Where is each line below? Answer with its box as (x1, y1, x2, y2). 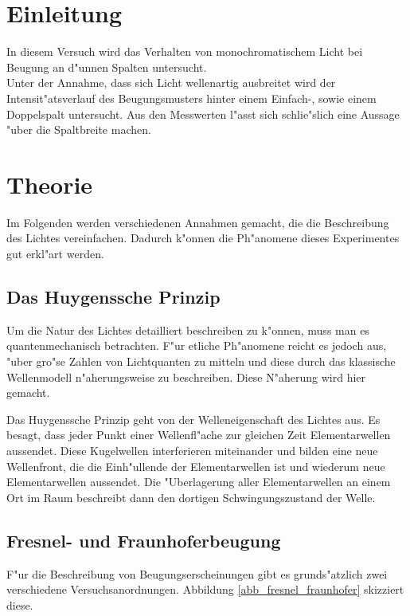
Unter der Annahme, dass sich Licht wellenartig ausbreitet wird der (6, 74, 336, 91)
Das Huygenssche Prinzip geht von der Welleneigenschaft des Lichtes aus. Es (6, 410, 381, 427)
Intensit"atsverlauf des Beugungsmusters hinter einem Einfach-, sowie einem (6, 89, 377, 106)
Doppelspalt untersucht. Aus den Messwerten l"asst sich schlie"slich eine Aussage (6, 105, 400, 122)
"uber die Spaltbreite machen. (6, 121, 151, 138)
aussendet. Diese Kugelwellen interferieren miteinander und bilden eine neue (6, 441, 378, 458)
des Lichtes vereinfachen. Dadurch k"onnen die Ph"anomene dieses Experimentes (6, 230, 400, 246)
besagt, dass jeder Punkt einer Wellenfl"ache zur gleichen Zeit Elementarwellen (6, 426, 391, 443)
